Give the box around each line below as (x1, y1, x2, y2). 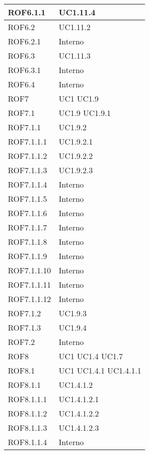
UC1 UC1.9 (59, 93, 99, 104)
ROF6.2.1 (8, 36, 41, 47)
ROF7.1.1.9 (8, 250, 47, 262)
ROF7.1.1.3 (8, 164, 47, 176)
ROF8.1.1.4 (8, 436, 47, 448)
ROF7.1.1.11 (8, 279, 51, 290)
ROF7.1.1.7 (8, 222, 47, 233)
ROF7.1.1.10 (8, 265, 51, 276)
